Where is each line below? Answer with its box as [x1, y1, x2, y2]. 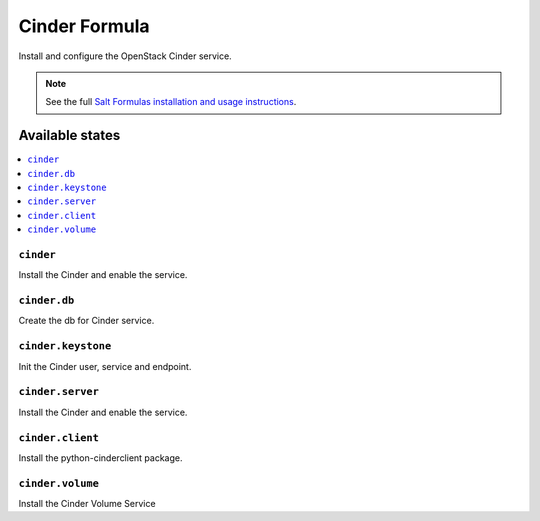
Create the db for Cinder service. [18, 315, 155, 327]
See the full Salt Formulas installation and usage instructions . [45, 96, 297, 108]
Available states [18, 127, 121, 144]
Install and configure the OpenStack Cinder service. [18, 50, 232, 62]
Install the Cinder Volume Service [18, 498, 156, 510]
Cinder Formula [18, 15, 150, 37]
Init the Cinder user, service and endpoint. [18, 360, 192, 372]
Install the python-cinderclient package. [18, 451, 184, 464]
